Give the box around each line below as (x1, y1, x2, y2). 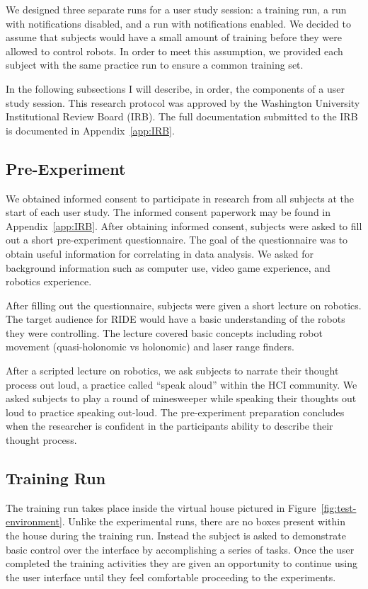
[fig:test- (321, 500, 357, 515)
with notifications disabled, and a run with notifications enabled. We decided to (6, 16, 351, 30)
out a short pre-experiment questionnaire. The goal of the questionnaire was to (6, 232, 348, 247)
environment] (6, 514, 62, 529)
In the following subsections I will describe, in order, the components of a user (6, 81, 345, 96)
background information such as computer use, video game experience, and (6, 260, 330, 275)
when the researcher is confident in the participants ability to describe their (6, 418, 333, 433)
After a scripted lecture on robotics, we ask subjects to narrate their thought (6, 363, 339, 378)
